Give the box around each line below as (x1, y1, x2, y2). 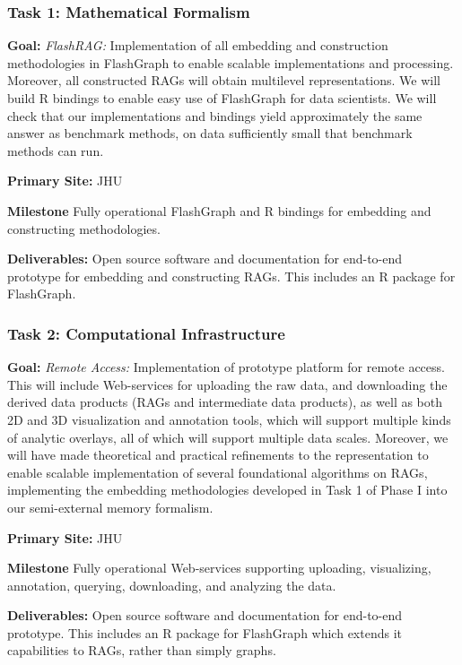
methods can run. (7, 141, 104, 160)
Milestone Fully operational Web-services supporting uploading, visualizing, (7, 558, 431, 577)
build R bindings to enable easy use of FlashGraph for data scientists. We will (7, 89, 437, 107)
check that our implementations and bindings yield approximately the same (7, 106, 423, 125)
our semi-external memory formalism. (7, 497, 214, 516)
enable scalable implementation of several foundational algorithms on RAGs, (7, 462, 428, 481)
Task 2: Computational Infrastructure (7, 322, 285, 344)
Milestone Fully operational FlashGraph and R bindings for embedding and (7, 201, 431, 220)
